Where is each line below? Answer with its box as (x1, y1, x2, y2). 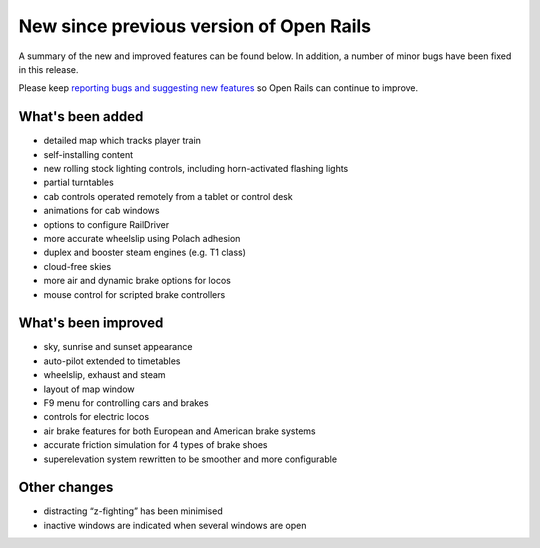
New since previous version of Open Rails (18, 15, 372, 37)
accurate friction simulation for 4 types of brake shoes (43, 439, 268, 451)
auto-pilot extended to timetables (43, 355, 181, 367)
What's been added (18, 108, 144, 125)
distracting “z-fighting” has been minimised (43, 505, 224, 517)
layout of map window (43, 383, 135, 395)
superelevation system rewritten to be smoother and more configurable (43, 453, 338, 465)
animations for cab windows (43, 205, 160, 217)
